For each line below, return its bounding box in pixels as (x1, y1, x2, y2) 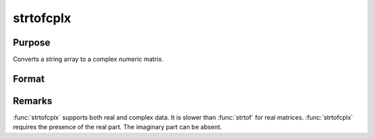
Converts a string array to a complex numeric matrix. (12, 55, 164, 64)
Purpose (12, 37, 51, 48)
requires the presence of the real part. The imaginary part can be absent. (12, 123, 222, 131)
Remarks (12, 95, 53, 106)
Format (12, 73, 45, 84)
